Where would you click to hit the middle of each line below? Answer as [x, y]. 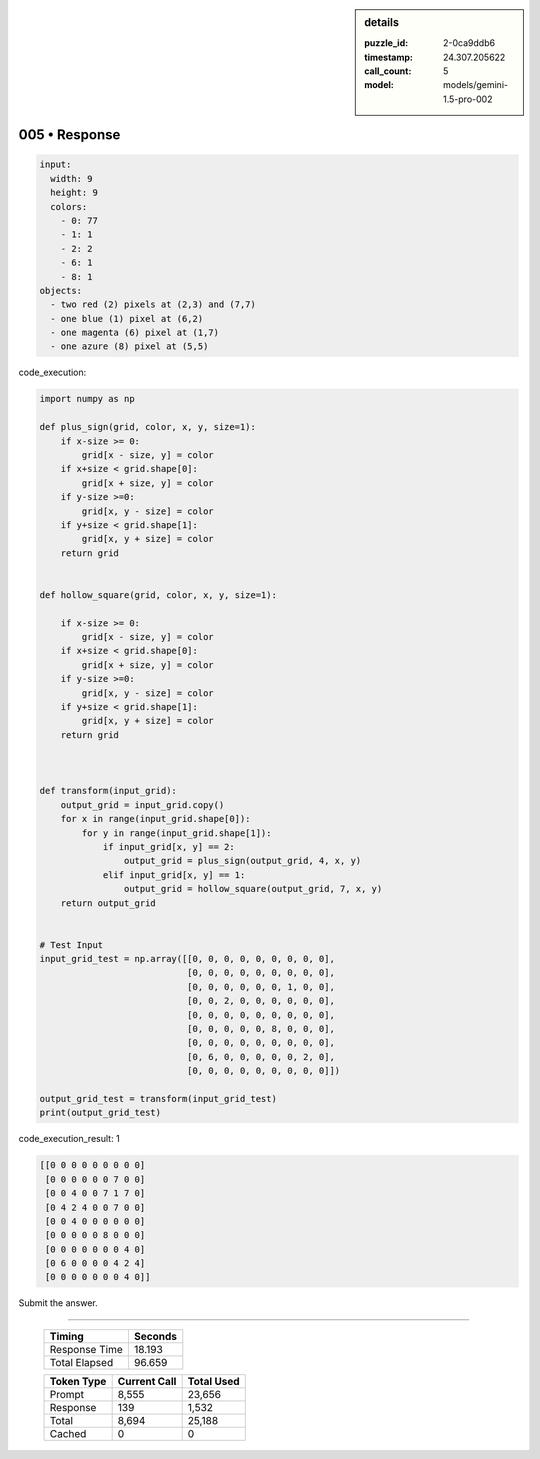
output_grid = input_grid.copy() [142, 804]
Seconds [155, 1336]
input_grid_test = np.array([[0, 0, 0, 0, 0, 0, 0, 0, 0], [187, 959]
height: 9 [74, 193]
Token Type [78, 1381]
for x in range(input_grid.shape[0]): [155, 819]
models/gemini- [476, 85]
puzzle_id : [386, 43]
